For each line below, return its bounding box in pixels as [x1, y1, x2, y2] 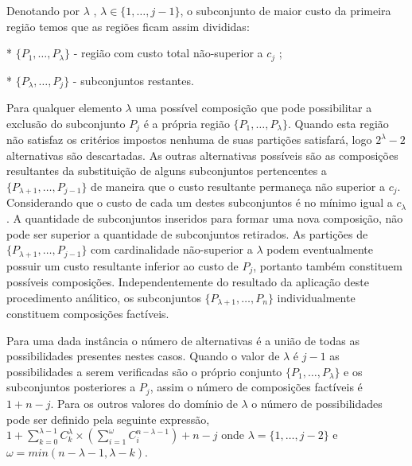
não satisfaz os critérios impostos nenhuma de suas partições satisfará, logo [6, 131, 372, 148]
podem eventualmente [266, 241, 373, 258]
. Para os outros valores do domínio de [50, 394, 238, 411]
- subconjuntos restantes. [72, 72, 194, 88]
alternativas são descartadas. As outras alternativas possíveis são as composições [6, 146, 398, 163]
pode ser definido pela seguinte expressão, [6, 410, 210, 427]
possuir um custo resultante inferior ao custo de [6, 257, 239, 274]
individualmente [277, 289, 356, 305]
